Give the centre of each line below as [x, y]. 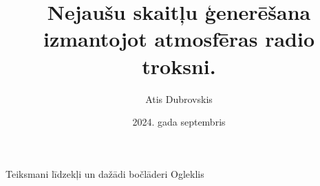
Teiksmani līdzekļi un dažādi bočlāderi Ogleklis [105, 173]
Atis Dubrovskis [179, 98]
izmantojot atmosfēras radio [179, 39]
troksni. [179, 66]
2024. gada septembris [179, 122]
